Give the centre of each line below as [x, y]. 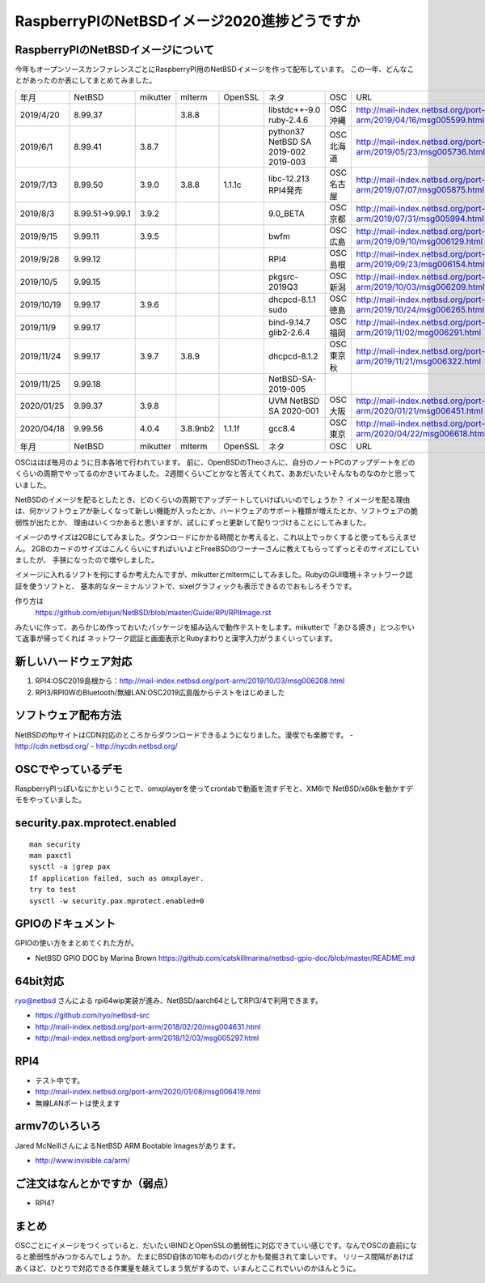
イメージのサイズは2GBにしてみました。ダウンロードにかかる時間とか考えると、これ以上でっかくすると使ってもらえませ [216, 537]
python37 [286, 131]
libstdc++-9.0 [294, 109]
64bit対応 [40, 981]
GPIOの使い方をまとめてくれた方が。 [77, 943]
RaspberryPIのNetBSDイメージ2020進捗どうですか [188, 21]
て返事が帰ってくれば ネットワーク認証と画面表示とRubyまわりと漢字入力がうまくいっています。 [176, 639]
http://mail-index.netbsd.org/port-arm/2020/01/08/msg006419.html [148, 1092]
